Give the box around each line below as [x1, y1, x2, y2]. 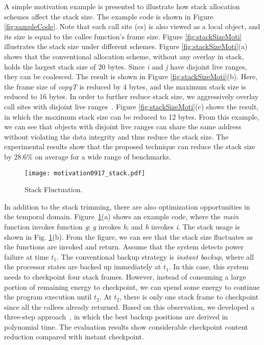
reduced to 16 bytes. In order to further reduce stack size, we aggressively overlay [4, 91, 259, 102]
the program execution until [4, 291, 92, 302]
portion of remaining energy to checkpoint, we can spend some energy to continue [4, 281, 260, 292]
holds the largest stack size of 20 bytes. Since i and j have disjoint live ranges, [4, 61, 247, 72]
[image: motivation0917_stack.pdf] [25, 169, 146, 177]
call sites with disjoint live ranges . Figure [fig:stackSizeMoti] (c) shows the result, [4, 101, 259, 111]
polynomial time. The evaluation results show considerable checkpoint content [4, 321, 248, 332]
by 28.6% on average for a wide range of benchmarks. [4, 151, 171, 162]
